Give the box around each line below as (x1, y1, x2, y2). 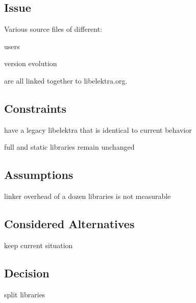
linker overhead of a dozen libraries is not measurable (4, 191, 171, 201)
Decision (4, 265, 50, 280)
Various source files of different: (4, 24, 103, 34)
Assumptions (4, 167, 73, 183)
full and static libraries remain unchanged (4, 142, 135, 152)
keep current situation (4, 239, 73, 250)
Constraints (4, 100, 66, 116)
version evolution (4, 58, 57, 69)
